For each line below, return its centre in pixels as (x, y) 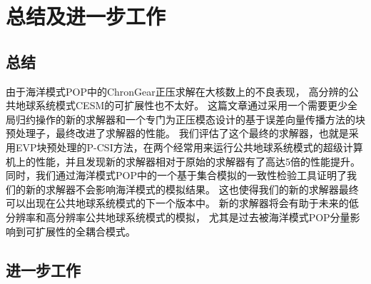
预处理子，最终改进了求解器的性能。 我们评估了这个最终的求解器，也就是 (177, 133)
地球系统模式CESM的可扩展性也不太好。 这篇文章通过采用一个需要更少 (181, 105)
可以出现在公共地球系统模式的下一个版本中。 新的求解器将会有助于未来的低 (182, 203)
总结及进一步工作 (86, 16)
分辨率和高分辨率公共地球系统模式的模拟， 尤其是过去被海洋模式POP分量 (178, 217)
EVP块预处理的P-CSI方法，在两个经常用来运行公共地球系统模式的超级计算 (189, 147)
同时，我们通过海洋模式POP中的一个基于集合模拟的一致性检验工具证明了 (176, 175)
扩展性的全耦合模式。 (85, 231)
